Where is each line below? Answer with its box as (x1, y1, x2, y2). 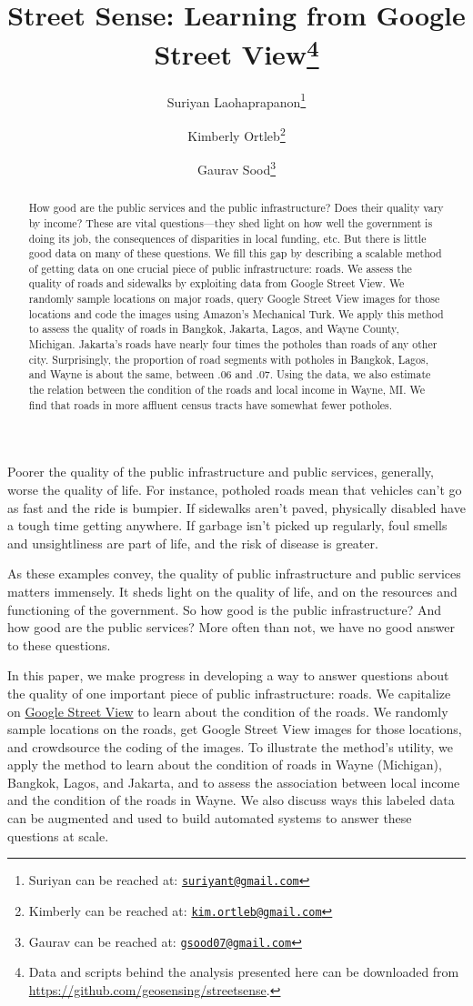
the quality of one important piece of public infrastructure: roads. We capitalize (7, 683, 451, 702)
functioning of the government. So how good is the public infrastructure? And (7, 599, 442, 619)
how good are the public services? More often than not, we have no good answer (7, 618, 455, 637)
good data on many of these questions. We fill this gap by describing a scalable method (28, 246, 442, 261)
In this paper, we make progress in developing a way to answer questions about (7, 666, 449, 685)
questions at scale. (7, 826, 109, 845)
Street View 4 (154, 32, 319, 73)
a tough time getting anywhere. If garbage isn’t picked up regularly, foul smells (7, 516, 448, 535)
